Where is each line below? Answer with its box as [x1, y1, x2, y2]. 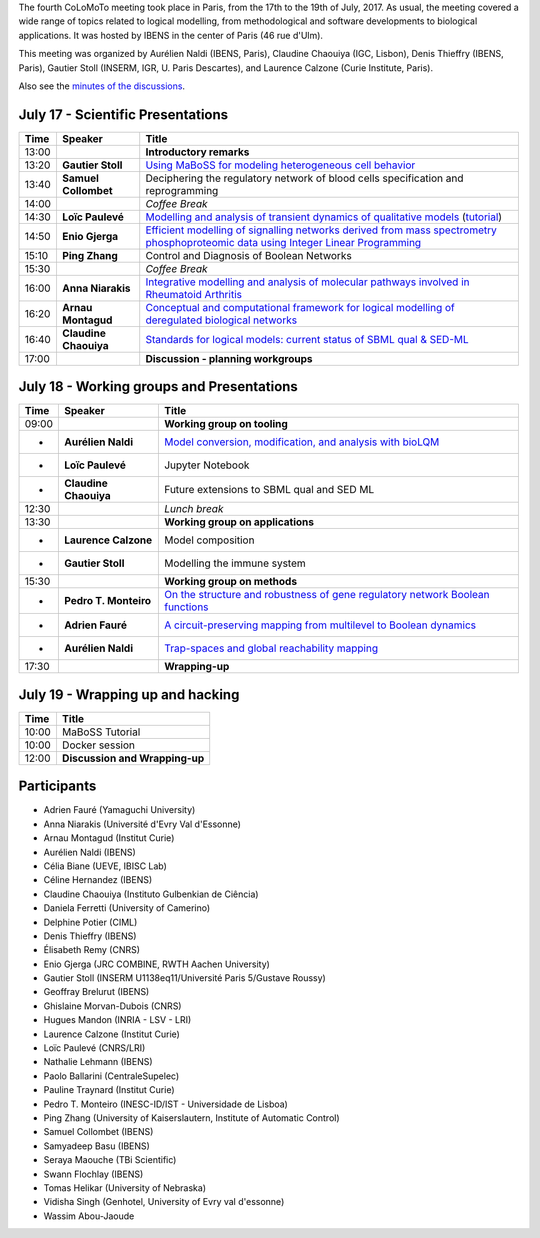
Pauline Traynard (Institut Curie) [43, 1084, 175, 1096]
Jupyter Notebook [163, 458, 250, 472]
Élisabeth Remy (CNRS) [43, 944, 140, 956]
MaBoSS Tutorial [61, 725, 141, 739]
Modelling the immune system [163, 556, 307, 570]
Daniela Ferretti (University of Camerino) [43, 902, 211, 914]
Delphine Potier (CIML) [43, 916, 138, 928]
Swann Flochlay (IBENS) [43, 1168, 144, 1180]
